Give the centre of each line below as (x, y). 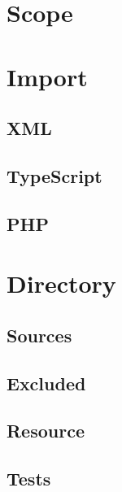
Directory (61, 283)
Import (47, 76)
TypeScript (54, 175)
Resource (46, 431)
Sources (39, 335)
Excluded (46, 383)
